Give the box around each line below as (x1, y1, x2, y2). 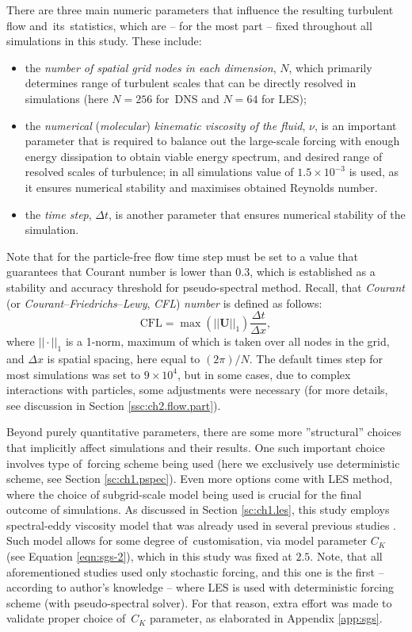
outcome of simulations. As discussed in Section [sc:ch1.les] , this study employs (6, 501, 390, 518)
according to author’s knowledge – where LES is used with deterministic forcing (6, 579, 394, 596)
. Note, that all (310, 548, 383, 565)
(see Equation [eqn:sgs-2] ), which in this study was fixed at (6, 548, 292, 565)
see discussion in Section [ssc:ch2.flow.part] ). (6, 396, 221, 413)
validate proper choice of (6, 610, 126, 626)
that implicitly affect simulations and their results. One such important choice (6, 439, 385, 455)
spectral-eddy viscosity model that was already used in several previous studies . (6, 516, 397, 533)
